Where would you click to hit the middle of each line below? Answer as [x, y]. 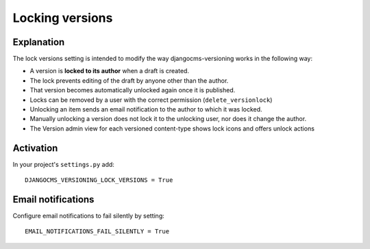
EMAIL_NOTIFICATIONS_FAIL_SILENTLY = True [97, 232]
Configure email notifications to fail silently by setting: [88, 216]
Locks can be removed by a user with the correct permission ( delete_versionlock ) [151, 100]
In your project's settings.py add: [63, 164]
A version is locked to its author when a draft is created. [110, 71]
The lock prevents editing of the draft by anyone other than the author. [129, 80]
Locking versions [63, 18]
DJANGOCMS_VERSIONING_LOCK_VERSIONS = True [99, 180]
